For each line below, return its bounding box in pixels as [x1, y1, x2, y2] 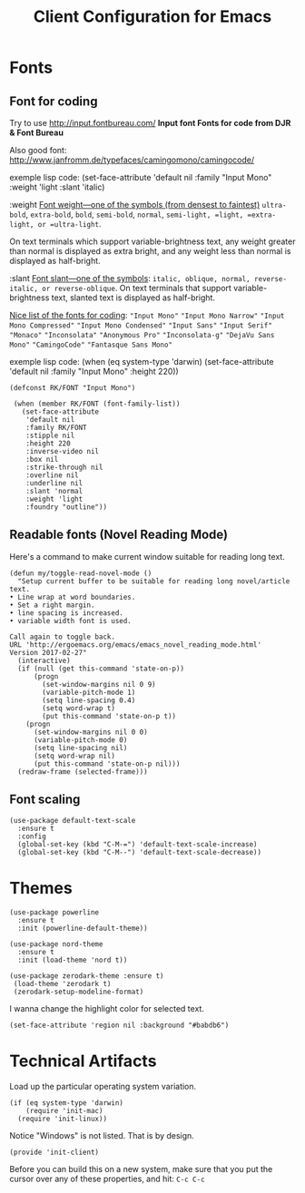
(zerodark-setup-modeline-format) [13, 987, 144, 996]
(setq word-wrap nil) [33, 751, 116, 760]
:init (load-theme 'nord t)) [17, 955, 128, 964]
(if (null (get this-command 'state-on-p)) [17, 664, 184, 673]
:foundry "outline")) [25, 503, 107, 512]
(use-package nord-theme [9, 939, 103, 949]
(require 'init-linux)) [17, 1114, 107, 1123]
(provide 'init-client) [9, 1148, 100, 1157]
